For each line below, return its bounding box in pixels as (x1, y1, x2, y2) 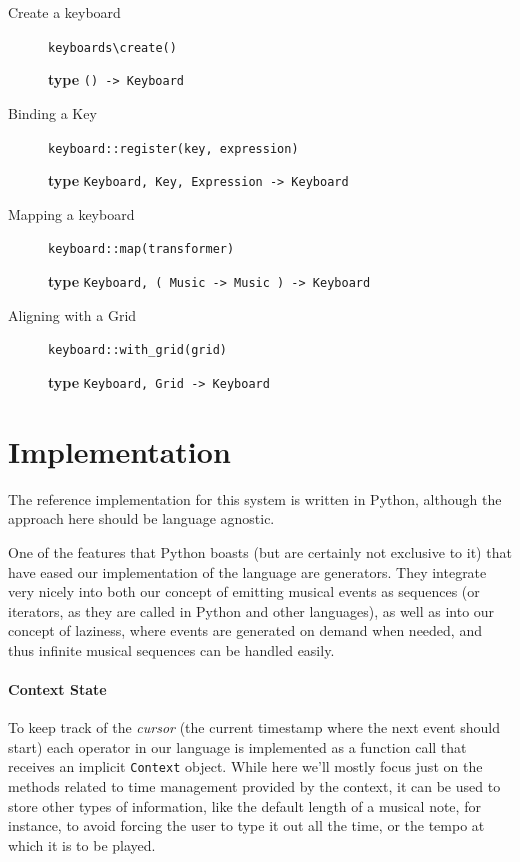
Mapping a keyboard (8, 203, 135, 224)
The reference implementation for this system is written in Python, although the (8, 488, 502, 509)
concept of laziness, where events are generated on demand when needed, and (8, 620, 482, 641)
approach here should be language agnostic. (8, 508, 275, 529)
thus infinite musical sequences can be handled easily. (8, 639, 335, 660)
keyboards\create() (48, 40, 177, 55)
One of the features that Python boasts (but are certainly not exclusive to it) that (8, 541, 512, 562)
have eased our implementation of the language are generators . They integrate (8, 561, 487, 582)
